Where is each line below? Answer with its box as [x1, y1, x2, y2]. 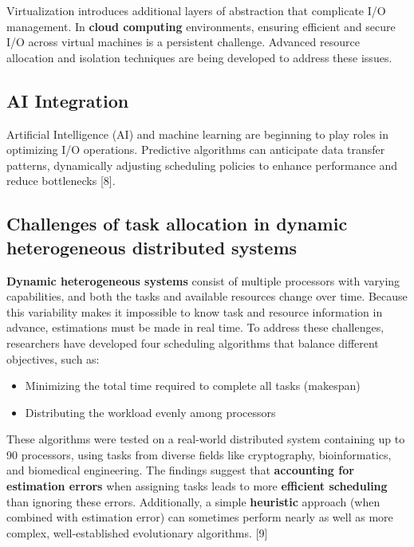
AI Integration [6, 88, 129, 112]
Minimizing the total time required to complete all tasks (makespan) [25, 377, 361, 394]
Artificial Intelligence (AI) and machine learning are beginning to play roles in [6, 125, 388, 142]
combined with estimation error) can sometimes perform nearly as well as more [6, 509, 393, 525]
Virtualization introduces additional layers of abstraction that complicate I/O [6, 2, 386, 18]
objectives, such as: [6, 350, 100, 367]
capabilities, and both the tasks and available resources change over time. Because [6, 288, 408, 305]
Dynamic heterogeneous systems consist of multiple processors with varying [6, 272, 400, 289]
